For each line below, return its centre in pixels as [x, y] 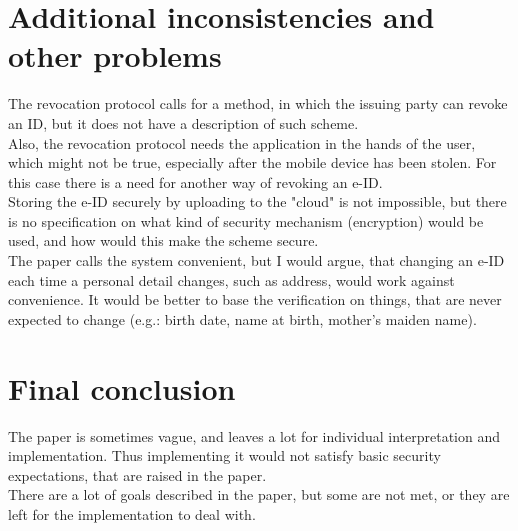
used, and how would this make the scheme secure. [163, 240]
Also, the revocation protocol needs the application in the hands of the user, [242, 142]
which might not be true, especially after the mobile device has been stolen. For [252, 162]
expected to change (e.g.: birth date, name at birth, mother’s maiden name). [242, 318]
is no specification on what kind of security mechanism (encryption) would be [246, 220]
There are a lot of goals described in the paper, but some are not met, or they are [259, 494]
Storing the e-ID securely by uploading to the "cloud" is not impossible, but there [257, 201]
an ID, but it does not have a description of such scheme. [183, 122]
